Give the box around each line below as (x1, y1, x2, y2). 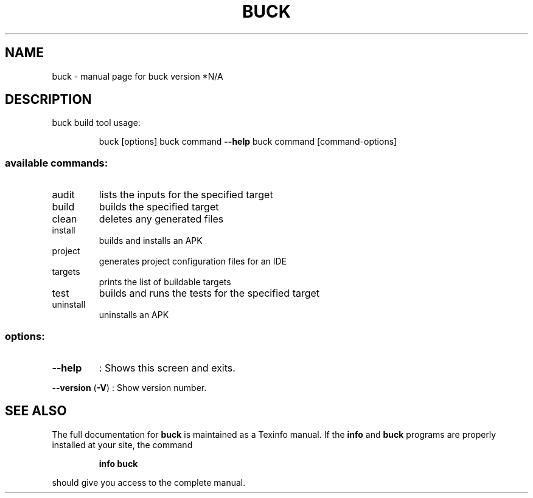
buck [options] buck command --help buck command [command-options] (99, 136, 397, 147)
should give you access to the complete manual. (52, 477, 246, 488)
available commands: (5, 156, 108, 169)
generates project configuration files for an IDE (99, 256, 287, 267)
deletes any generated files (99, 213, 224, 226)
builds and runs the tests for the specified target (99, 287, 320, 300)
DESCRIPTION (5, 92, 92, 108)
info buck (99, 458, 138, 469)
